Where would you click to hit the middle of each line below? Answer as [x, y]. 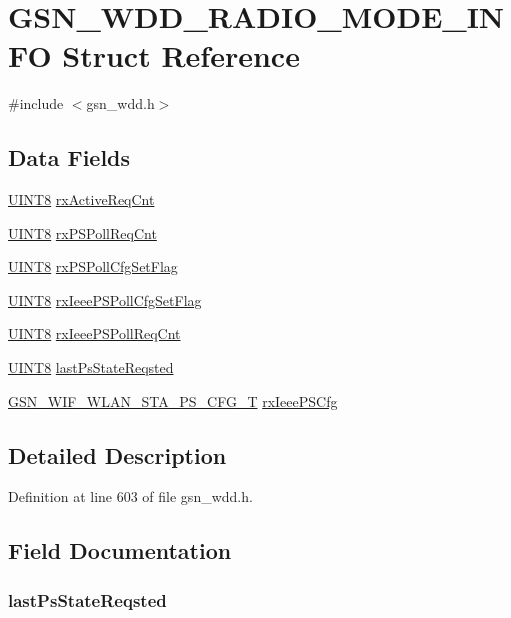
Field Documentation [120, 550]
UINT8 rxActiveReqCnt [81, 199]
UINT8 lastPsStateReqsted [91, 367]
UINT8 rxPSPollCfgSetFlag [93, 266]
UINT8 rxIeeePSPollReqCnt [94, 333]
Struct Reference [181, 55]
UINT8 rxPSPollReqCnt [82, 232]
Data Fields [69, 157]
